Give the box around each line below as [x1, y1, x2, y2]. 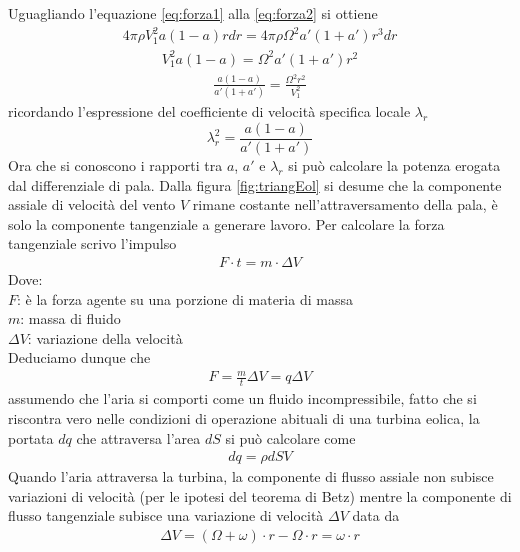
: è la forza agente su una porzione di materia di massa [17, 288, 353, 309]
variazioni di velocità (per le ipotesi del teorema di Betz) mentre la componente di [8, 485, 512, 506]
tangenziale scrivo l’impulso [8, 233, 177, 254]
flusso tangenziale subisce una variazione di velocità [8, 505, 324, 526]
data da [352, 505, 400, 526]
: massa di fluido [20, 308, 121, 329]
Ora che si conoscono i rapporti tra [8, 154, 223, 175]
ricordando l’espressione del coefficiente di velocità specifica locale [8, 101, 411, 122]
